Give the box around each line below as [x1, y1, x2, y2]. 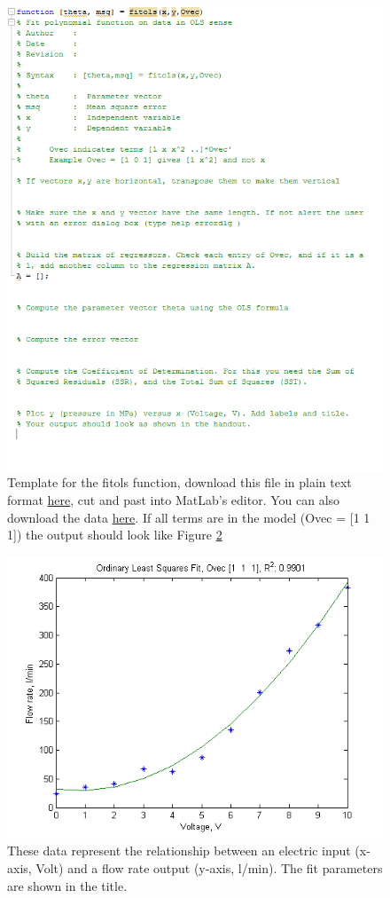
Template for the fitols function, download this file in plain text [7, 473, 352, 492]
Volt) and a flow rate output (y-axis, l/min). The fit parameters [35, 859, 383, 878]
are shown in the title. [7, 876, 128, 894]
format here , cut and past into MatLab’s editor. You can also [7, 491, 340, 509]
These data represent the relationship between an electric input [7, 841, 351, 860]
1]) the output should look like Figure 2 [7, 525, 222, 544]
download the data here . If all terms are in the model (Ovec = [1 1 [7, 508, 370, 526]
